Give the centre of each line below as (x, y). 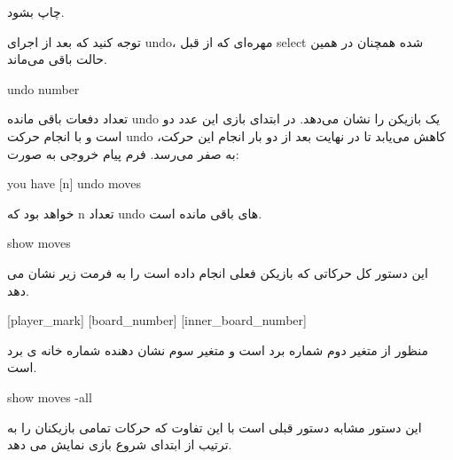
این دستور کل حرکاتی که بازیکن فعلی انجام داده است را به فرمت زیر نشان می (218, 272)
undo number (43, 88)
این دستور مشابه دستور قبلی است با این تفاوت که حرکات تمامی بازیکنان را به (215, 427)
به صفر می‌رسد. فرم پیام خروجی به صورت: (123, 153)
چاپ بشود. (36, 12)
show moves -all (50, 397)
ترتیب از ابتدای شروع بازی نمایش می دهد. (120, 444)
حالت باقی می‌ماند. (57, 59)
